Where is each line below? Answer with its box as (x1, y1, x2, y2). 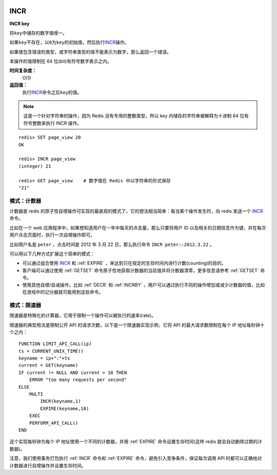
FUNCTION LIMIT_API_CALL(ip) (18, 341, 92, 347)
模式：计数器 (9, 197, 42, 204)
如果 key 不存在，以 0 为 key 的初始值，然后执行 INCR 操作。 (9, 39, 129, 46)
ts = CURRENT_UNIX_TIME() (18, 348, 84, 354)
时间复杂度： (9, 67, 37, 74)
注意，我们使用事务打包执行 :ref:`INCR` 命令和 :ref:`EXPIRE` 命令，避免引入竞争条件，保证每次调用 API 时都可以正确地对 (9, 455, 262, 462)
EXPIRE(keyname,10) (40, 406, 89, 411)
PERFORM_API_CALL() (29, 420, 78, 426)
